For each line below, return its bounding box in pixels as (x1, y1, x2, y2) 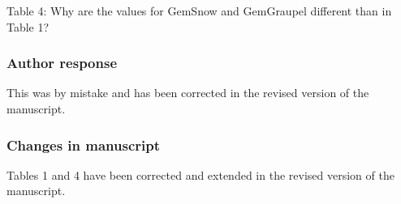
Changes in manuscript (6, 134, 161, 155)
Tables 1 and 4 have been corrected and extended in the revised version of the (6, 166, 395, 183)
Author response (6, 53, 118, 73)
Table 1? (6, 18, 50, 35)
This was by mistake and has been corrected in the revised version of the (6, 84, 369, 101)
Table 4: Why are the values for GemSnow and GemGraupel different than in (6, 2, 392, 19)
